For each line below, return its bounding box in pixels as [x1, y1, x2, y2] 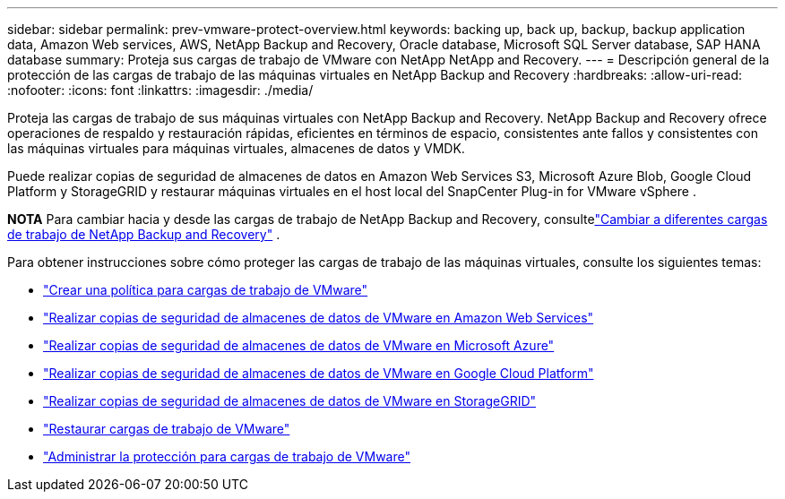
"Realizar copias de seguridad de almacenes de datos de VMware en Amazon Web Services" [43, 310, 594, 325]
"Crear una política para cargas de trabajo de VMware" [43, 282, 368, 297]
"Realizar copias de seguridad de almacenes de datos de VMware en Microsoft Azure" [43, 338, 555, 353]
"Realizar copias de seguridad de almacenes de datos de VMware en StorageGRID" [43, 393, 537, 409]
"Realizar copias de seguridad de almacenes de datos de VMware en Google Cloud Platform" [43, 366, 594, 381]
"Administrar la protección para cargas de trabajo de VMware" [43, 449, 410, 464]
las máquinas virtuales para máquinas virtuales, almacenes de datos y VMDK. [7, 141, 465, 156]
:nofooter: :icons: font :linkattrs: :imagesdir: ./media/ [7, 82, 314, 98]
